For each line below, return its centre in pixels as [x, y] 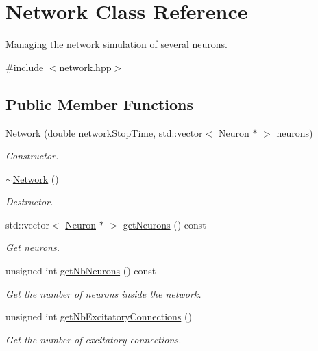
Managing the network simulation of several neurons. [117, 44]
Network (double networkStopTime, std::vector [104, 132]
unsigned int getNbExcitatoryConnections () [99, 316]
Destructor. [29, 201]
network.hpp [85, 67]
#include [25, 67]
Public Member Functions [99, 104]
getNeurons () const [164, 224]
